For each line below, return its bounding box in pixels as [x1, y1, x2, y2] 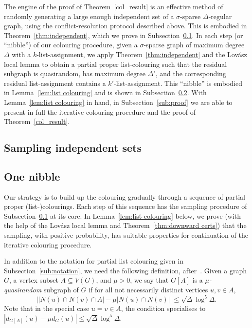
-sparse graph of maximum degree [144, 40, 245, 50]
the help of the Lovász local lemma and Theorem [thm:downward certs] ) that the [4, 220, 247, 230]
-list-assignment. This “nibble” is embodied [113, 78, 243, 88]
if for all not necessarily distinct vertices [89, 285, 208, 295]
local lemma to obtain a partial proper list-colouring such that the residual [4, 59, 227, 69]
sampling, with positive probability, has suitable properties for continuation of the [4, 230, 248, 240]
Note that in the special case [4, 303, 90, 313]
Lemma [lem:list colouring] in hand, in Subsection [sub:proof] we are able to [4, 97, 233, 107]
